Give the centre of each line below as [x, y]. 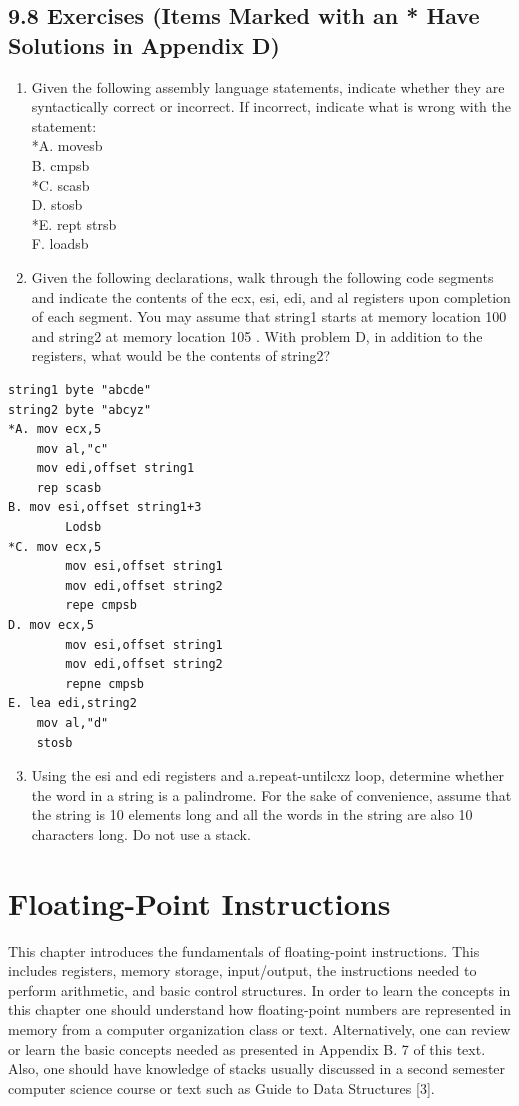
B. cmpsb [60, 164]
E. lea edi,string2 [72, 703]
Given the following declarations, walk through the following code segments [262, 276]
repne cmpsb [105, 683]
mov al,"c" [72, 448]
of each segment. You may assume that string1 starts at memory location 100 [269, 316]
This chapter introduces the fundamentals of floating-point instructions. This [244, 950]
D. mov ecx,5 [51, 625]
